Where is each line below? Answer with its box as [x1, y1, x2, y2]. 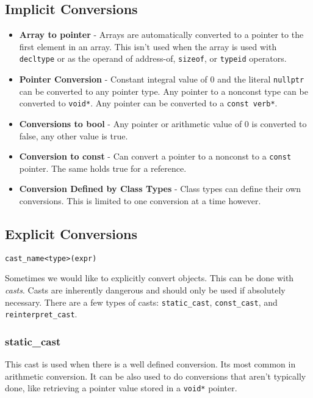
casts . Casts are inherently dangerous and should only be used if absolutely [5, 284, 286, 297]
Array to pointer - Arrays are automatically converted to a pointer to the [19, 28, 304, 41]
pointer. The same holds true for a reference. [19, 161, 187, 174]
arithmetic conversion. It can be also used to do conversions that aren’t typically [5, 369, 306, 382]
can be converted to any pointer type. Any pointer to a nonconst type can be [19, 84, 308, 97]
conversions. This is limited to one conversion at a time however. [19, 194, 261, 207]
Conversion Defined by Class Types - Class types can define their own [19, 182, 301, 195]
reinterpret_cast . [5, 308, 77, 320]
